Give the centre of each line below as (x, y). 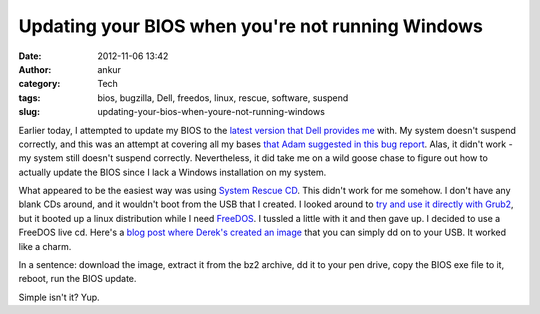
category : (39, 84)
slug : (29, 112)
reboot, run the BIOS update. (77, 279)
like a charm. (45, 246)
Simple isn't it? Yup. (59, 297)
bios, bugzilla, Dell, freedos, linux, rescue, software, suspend (223, 97)
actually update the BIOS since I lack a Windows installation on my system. (172, 172)
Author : (35, 69)
